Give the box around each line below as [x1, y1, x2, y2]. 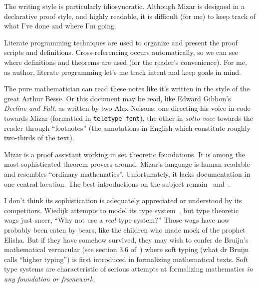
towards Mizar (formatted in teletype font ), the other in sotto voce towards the [4, 112, 253, 123]
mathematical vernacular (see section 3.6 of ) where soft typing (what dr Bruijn [4, 244, 249, 255]
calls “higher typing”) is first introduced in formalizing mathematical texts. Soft [4, 254, 249, 264]
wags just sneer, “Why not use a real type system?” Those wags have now [4, 215, 230, 225]
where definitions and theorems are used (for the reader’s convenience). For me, [4, 56, 247, 67]
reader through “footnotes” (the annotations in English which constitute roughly [4, 122, 251, 133]
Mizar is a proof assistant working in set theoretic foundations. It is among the [4, 149, 245, 159]
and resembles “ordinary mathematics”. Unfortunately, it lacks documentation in [4, 168, 251, 179]
